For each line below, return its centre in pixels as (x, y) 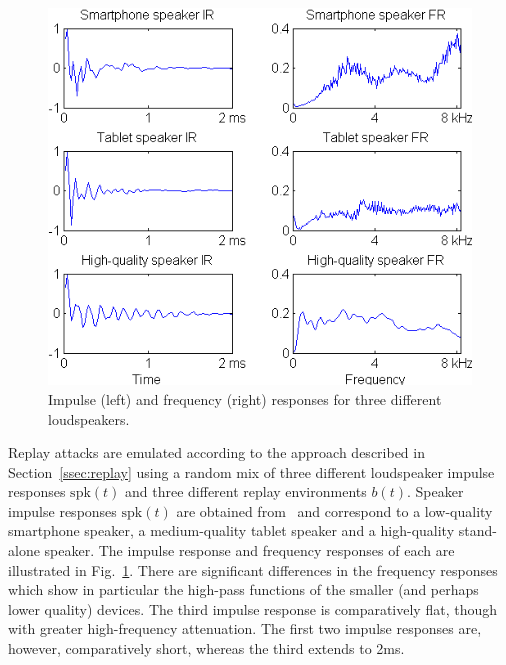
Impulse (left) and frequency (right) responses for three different (245, 398)
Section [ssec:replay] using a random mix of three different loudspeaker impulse (251, 471)
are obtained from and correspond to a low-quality (334, 510)
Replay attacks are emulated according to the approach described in (216, 452)
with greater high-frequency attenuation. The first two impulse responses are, (245, 628)
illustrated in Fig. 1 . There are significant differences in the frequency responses (253, 569)
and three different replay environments (246, 491)
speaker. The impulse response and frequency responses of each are (249, 550)
